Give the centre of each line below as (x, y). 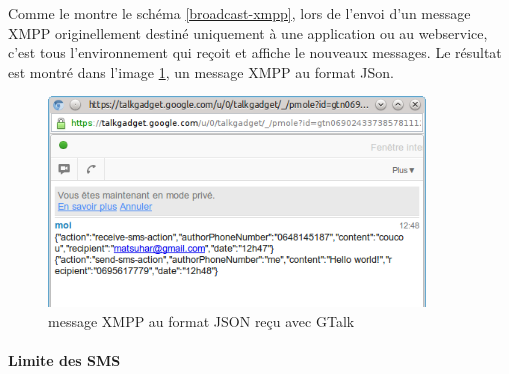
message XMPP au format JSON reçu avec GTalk (201, 320)
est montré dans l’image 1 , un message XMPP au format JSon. (201, 71)
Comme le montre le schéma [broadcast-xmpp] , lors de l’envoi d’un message (239, 13)
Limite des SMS (64, 359)
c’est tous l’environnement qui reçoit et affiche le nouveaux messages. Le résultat (255, 52)
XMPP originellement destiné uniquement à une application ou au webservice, (248, 32)
